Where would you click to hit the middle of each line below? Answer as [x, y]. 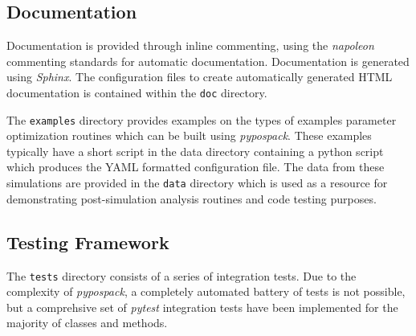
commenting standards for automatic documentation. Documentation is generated [208, 61]
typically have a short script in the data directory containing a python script [195, 151]
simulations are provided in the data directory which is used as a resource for [197, 183]
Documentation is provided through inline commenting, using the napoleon [190, 45]
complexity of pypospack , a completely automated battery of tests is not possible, [206, 291]
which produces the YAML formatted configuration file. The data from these [196, 167]
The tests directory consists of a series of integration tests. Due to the [181, 275]
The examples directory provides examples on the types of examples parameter [202, 119]
